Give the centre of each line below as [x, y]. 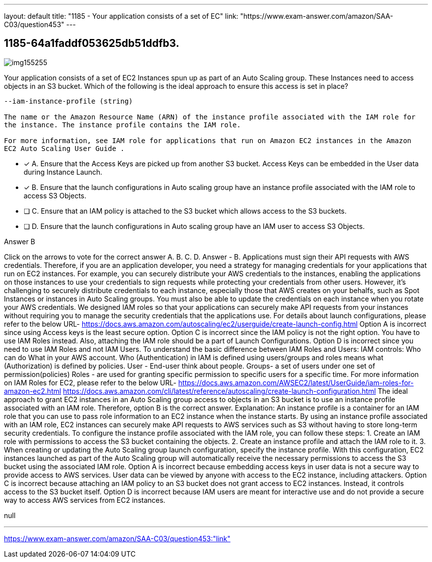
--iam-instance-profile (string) [69, 101]
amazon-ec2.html [33, 391]
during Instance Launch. [63, 172]
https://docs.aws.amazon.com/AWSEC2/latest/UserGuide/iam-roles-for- [296, 382]
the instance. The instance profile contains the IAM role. [123, 125]
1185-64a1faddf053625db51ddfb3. [92, 43]
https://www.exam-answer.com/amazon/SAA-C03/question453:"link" [117, 538]
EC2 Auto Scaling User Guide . [64, 148]
